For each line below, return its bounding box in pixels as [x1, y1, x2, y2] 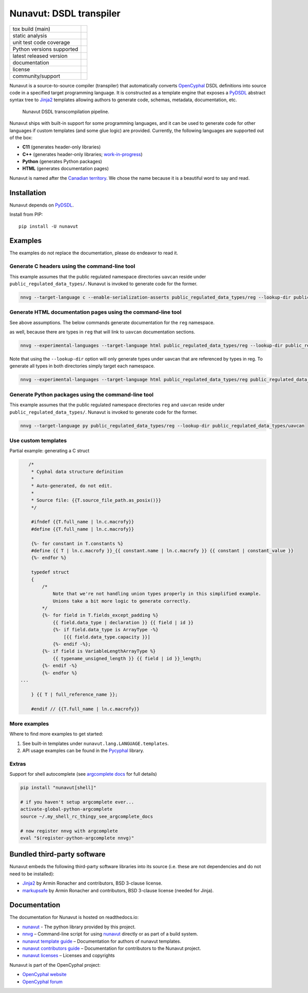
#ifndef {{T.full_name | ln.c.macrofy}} [31, 519, 134, 525]
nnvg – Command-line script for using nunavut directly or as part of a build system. [22, 931, 198, 937]
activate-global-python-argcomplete [20, 807, 113, 812]
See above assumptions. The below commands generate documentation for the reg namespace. [9, 319, 215, 326]
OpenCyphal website [22, 971, 67, 978]
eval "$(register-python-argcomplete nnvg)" [20, 835, 134, 841]
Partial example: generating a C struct [9, 447, 90, 454]
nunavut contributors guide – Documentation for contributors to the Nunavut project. [22, 945, 201, 951]
